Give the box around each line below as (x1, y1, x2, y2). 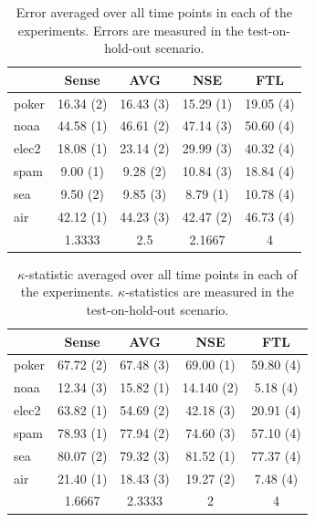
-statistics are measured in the (125, 282, 294, 301)
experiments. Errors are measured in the (17, 20, 244, 39)
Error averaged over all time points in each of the (16, 3, 292, 21)
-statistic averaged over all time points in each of (25, 264, 298, 283)
